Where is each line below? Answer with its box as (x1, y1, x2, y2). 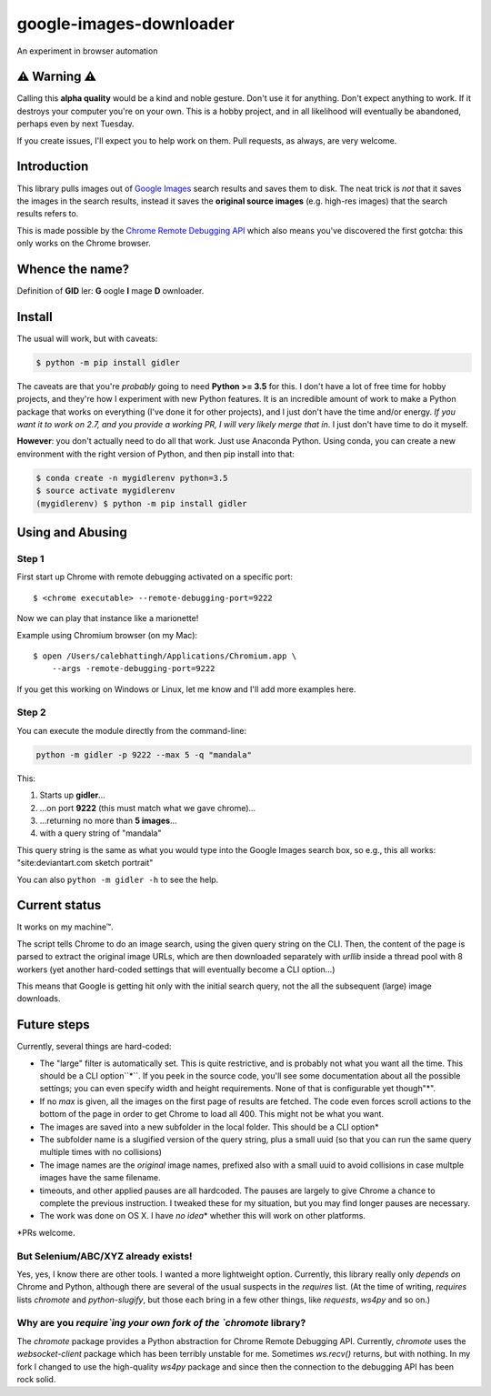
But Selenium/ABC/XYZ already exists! (16, 1250, 193, 1262)
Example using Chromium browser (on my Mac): (16, 629, 198, 640)
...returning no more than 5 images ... (39, 815, 177, 826)
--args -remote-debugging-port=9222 (51, 664, 215, 674)
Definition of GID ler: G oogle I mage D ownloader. (16, 286, 205, 296)
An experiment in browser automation (16, 45, 158, 56)
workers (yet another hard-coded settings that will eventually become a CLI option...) (16, 964, 336, 975)
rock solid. (16, 1374, 56, 1384)
